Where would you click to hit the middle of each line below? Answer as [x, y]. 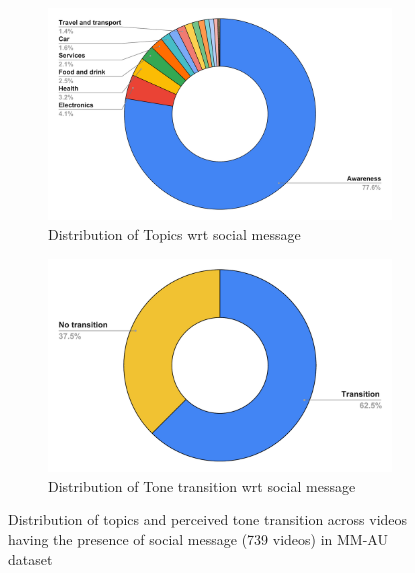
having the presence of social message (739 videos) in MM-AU [198, 538]
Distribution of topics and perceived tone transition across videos [208, 519]
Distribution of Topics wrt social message [174, 233]
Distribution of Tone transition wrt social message [202, 485]
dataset [30, 558]
